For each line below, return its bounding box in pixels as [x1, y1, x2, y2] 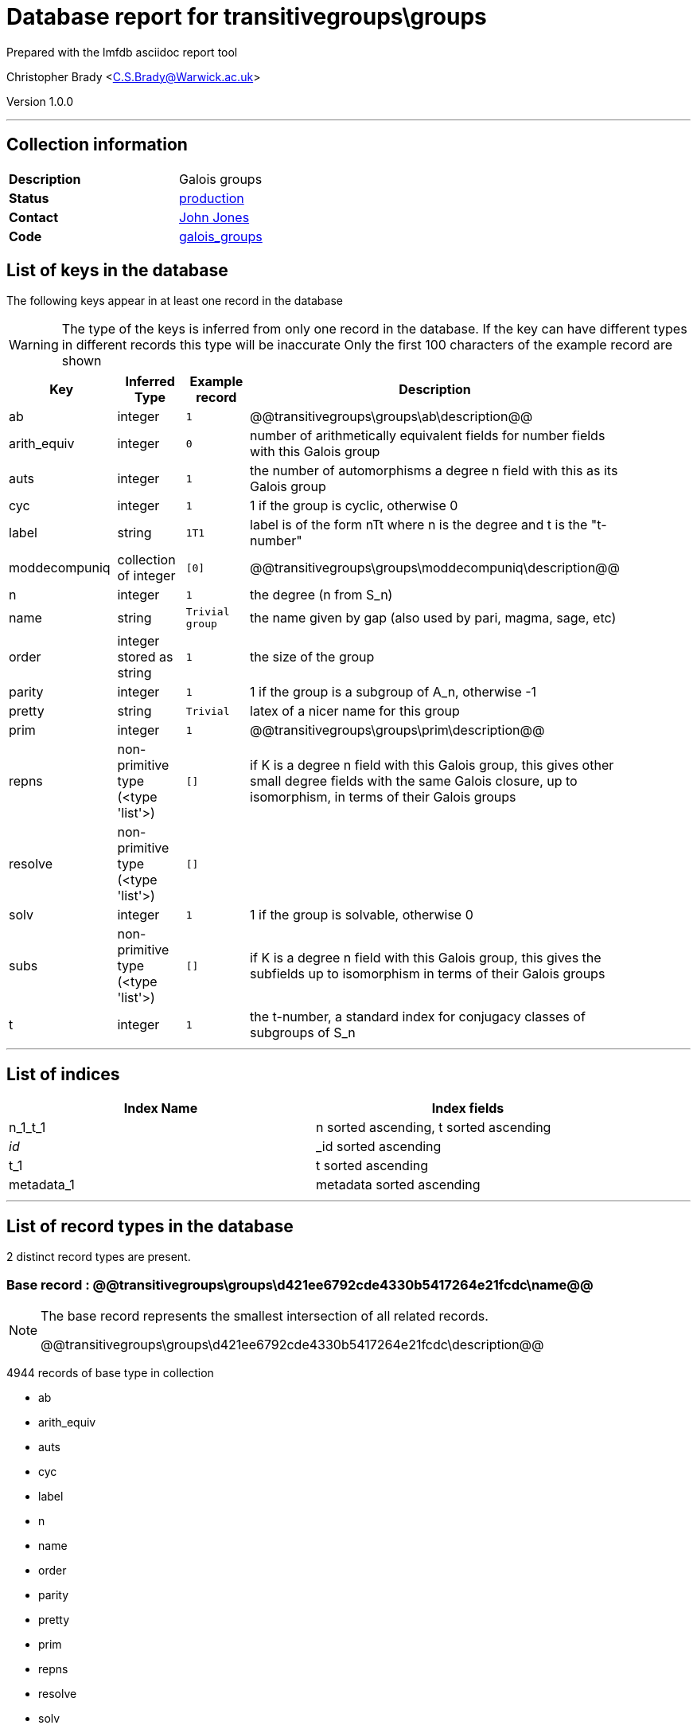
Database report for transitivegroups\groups [6, 3, 487, 30]
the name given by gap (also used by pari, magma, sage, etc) [250, 610, 617, 626]
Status [9, 189, 49, 206]
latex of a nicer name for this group [250, 703, 460, 720]
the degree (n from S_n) [250, 587, 393, 603]
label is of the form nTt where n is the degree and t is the [250, 517, 588, 533]
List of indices [6, 1064, 120, 1084]
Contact [9, 209, 59, 225]
